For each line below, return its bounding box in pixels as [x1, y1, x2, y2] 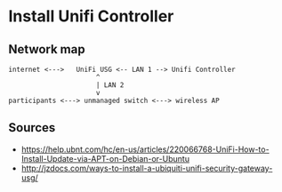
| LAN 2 [95, 81, 125, 90]
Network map [8, 42, 85, 57]
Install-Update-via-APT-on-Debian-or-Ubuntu [20, 153, 190, 164]
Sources [8, 120, 56, 135]
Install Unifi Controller [8, 6, 174, 27]
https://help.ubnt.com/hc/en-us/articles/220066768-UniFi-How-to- [20, 144, 270, 155]
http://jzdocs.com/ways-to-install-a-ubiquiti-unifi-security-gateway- [20, 163, 273, 173]
